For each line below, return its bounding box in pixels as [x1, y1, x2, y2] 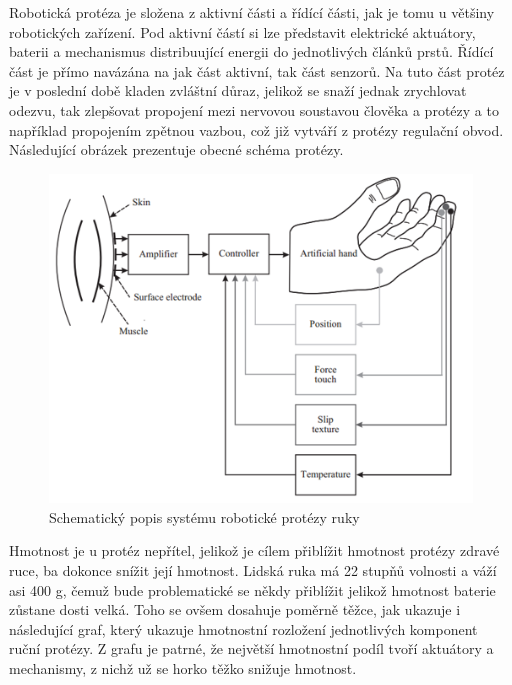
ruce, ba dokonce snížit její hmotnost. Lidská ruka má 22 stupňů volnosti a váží [9, 559, 497, 580]
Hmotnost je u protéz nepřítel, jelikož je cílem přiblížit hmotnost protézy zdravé [9, 540, 500, 561]
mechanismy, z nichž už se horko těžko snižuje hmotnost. [9, 657, 357, 678]
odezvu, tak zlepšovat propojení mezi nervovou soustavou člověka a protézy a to [9, 99, 499, 120]
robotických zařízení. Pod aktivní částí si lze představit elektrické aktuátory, [9, 21, 476, 42]
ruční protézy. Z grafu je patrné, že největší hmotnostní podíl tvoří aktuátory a [9, 638, 494, 659]
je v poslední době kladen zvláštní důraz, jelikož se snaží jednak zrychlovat [9, 80, 467, 101]
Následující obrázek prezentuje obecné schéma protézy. [9, 139, 344, 160]
